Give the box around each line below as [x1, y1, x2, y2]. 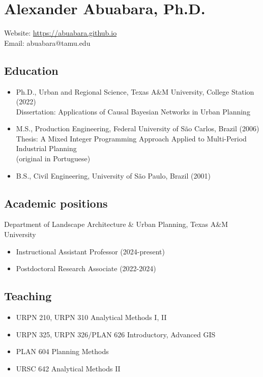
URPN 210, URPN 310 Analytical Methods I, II [16, 312, 167, 323]
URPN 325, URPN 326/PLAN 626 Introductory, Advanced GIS [16, 329, 216, 339]
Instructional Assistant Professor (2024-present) [16, 246, 165, 256]
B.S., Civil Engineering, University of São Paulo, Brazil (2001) [16, 170, 211, 181]
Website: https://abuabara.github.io [4, 27, 117, 38]
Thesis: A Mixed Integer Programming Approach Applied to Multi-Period [16, 133, 247, 143]
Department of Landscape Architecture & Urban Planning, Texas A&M [4, 219, 228, 229]
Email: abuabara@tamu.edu [4, 37, 91, 48]
